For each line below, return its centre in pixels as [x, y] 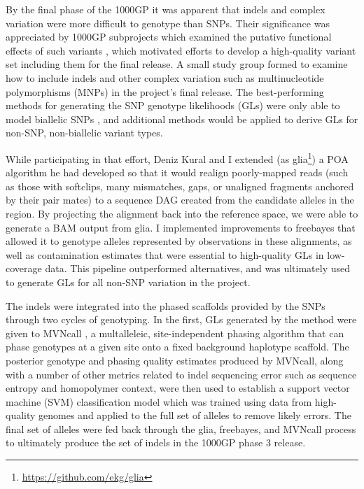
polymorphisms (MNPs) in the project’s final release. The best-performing [165, 91]
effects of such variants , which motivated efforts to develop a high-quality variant [181, 50]
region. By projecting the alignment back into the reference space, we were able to [182, 213]
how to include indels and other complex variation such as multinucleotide [165, 77]
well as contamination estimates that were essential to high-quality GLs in [165, 254]
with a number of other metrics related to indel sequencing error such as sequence [181, 374]
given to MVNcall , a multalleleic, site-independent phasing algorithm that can [175, 333]
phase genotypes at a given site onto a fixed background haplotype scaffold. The [177, 347]
